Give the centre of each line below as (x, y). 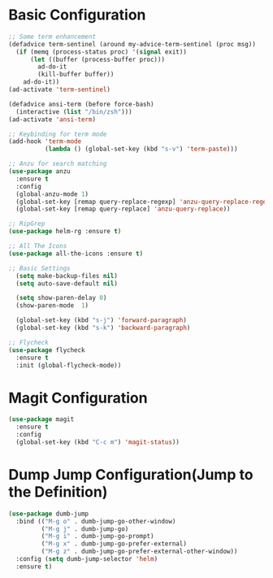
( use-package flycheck (47, 350)
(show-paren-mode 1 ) (52, 306)
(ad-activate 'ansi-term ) (52, 120)
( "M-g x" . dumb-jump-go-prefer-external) (114, 544)
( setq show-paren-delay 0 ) (61, 298)
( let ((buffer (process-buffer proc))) (97, 59)
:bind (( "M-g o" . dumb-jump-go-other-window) (96, 521)
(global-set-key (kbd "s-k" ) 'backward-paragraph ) (103, 328)
